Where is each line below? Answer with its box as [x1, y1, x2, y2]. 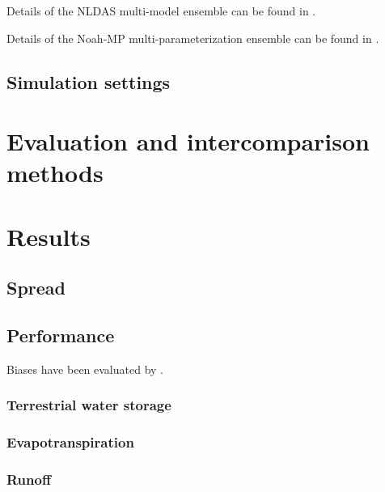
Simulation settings [6, 69, 171, 94]
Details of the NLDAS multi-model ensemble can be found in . [6, 2, 316, 19]
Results [6, 219, 91, 252]
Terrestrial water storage [6, 395, 171, 415]
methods [6, 156, 104, 189]
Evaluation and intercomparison [6, 125, 370, 158]
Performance [6, 323, 115, 348]
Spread [6, 275, 66, 300]
